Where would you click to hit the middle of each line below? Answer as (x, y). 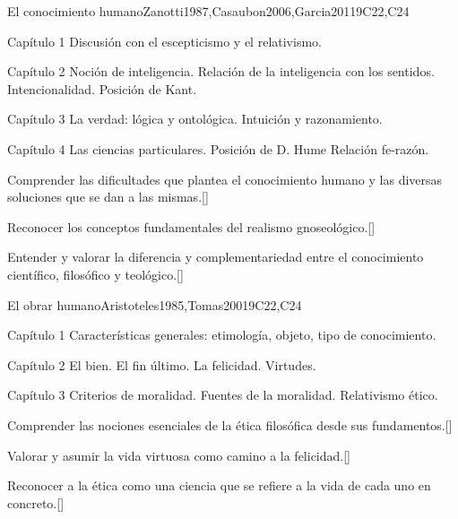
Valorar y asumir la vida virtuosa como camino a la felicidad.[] (179, 455)
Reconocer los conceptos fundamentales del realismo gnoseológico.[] (191, 226)
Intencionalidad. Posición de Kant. (102, 88)
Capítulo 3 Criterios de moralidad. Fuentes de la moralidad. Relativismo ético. (223, 395)
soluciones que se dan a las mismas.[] (108, 197)
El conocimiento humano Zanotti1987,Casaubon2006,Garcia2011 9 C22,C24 (208, 11)
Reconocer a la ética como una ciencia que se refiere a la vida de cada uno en (219, 485)
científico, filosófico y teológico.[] (95, 274)
